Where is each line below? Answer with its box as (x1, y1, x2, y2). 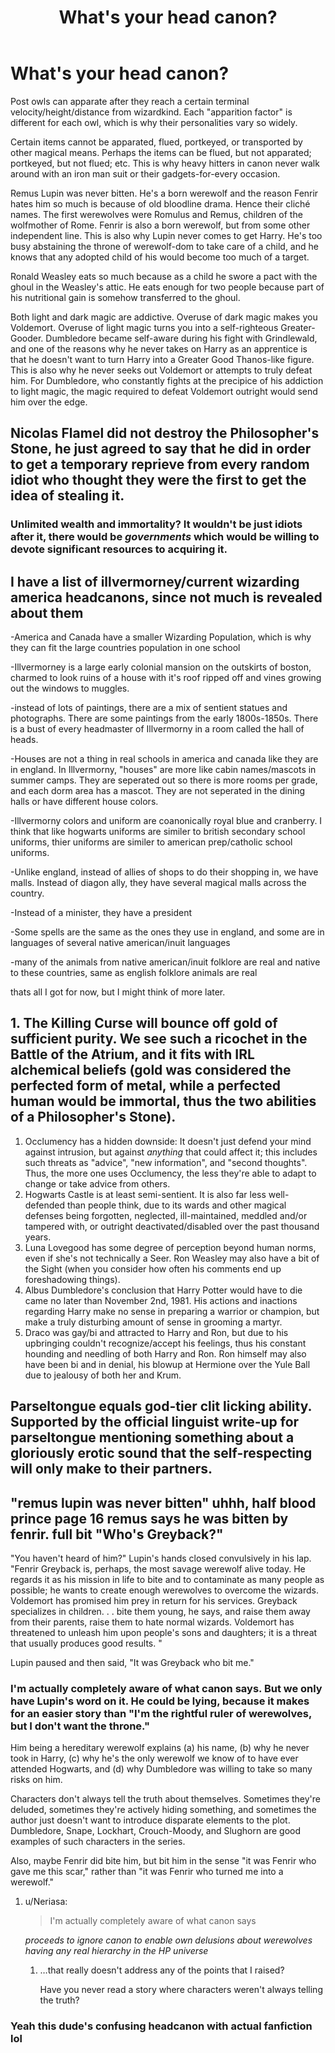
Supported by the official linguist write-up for (10, 1414, 300, 1431)
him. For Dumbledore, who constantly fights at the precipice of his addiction (10, 374, 324, 386)
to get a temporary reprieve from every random (10, 456, 310, 473)
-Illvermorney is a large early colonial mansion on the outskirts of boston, (10, 661, 312, 673)
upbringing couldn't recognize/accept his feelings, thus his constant (24, 1337, 307, 1349)
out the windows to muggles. (10, 682, 130, 695)
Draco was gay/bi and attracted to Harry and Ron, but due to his (24, 1326, 289, 1338)
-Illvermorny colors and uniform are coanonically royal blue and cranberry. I (10, 815, 323, 827)
